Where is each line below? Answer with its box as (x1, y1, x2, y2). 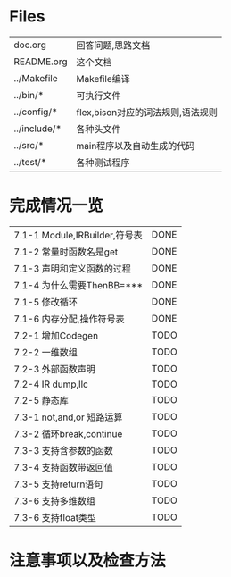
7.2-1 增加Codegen (13, 329, 99, 341)
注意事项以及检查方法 (9, 551, 167, 571)
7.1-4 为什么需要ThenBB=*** (13, 279, 144, 291)
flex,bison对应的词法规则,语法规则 (76, 105, 219, 118)
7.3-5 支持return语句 (13, 478, 103, 490)
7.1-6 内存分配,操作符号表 (13, 313, 125, 325)
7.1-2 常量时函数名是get (13, 246, 119, 258)
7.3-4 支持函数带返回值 (13, 461, 114, 473)
